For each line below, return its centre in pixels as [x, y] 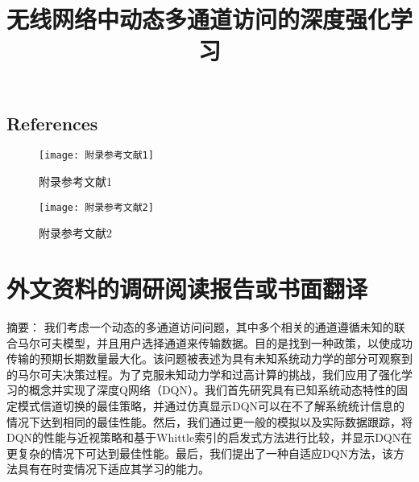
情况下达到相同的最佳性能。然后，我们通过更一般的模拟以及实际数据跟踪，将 [209, 421]
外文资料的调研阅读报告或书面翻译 [187, 288]
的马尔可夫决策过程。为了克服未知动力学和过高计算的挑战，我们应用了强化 [204, 374]
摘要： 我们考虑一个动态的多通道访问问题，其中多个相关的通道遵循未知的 [200, 327]
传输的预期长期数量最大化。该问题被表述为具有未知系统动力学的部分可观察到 [209, 358]
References [52, 123]
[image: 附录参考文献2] [96, 207]
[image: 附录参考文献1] [96, 156]
